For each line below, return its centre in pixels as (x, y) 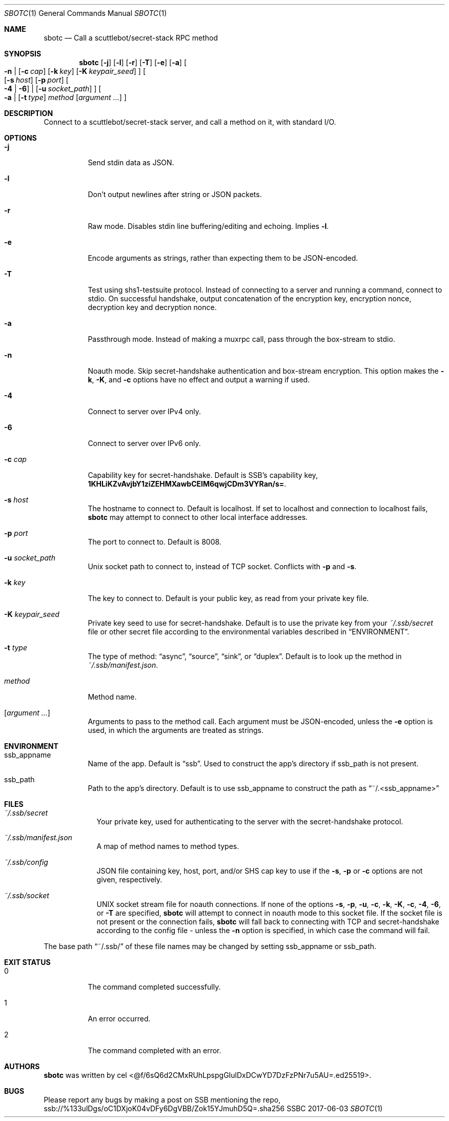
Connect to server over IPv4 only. (145, 411)
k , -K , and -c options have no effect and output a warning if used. (199, 380)
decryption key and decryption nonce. (152, 307)
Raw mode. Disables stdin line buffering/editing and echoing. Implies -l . (208, 226)
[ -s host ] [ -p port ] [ (36, 80)
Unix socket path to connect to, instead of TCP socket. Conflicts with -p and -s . (222, 566)
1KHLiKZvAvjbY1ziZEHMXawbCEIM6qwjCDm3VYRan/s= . (187, 484)
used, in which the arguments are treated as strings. (176, 730)
